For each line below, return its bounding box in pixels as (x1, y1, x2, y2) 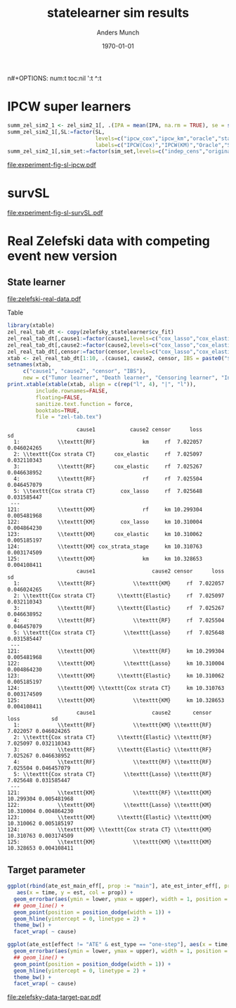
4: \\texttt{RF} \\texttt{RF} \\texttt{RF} (13, 758, 212, 766)
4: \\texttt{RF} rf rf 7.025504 (13, 476, 202, 483)
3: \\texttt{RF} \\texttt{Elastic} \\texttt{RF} (13, 746, 212, 753)
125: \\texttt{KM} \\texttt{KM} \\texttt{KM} (7, 838, 212, 846)
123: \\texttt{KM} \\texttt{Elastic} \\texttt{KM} (7, 814, 212, 821)
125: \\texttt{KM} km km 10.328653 (7, 556, 202, 563)
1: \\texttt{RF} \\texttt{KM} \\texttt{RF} (13, 722, 212, 729)
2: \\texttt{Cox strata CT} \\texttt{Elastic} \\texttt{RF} (13, 734, 212, 741)
